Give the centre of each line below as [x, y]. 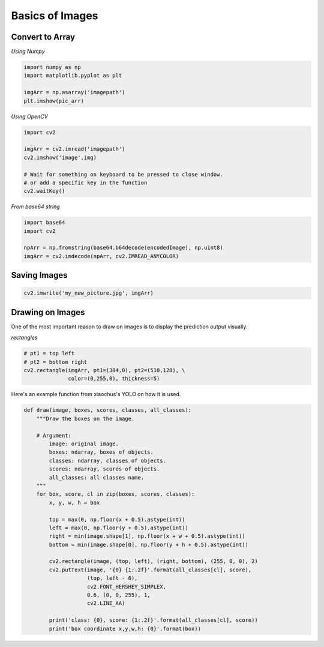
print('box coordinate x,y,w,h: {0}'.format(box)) [125, 628]
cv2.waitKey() [44, 191]
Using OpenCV [29, 116]
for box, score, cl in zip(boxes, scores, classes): [115, 494]
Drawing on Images [48, 312]
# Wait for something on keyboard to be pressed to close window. [123, 174]
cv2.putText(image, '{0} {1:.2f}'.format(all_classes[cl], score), [150, 570]
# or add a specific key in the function [85, 182]
